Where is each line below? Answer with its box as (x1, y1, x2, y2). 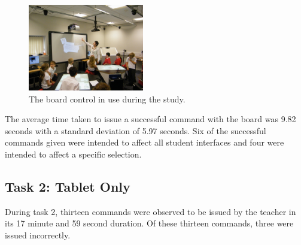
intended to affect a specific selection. (5, 148, 142, 161)
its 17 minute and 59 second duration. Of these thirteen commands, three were (5, 217, 294, 229)
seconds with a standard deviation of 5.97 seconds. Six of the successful (5, 124, 266, 137)
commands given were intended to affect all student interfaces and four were (5, 136, 284, 149)
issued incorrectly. (5, 229, 71, 241)
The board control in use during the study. (29, 92, 186, 105)
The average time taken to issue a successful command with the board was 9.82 (5, 113, 296, 125)
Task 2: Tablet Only (5, 177, 130, 196)
